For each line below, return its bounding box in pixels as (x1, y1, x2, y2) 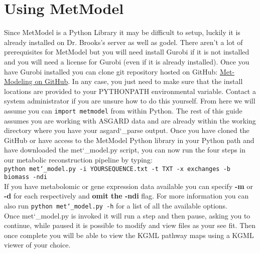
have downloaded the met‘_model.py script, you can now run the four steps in (4, 144, 246, 155)
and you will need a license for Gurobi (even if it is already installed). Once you (4, 56, 249, 66)
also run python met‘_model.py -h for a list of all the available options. (4, 200, 227, 210)
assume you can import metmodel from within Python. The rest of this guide (4, 105, 242, 115)
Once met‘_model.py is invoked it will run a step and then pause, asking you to (4, 210, 250, 220)
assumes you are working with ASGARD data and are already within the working (4, 115, 256, 125)
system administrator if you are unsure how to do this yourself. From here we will (4, 95, 255, 106)
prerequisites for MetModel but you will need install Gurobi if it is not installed (4, 46, 249, 57)
